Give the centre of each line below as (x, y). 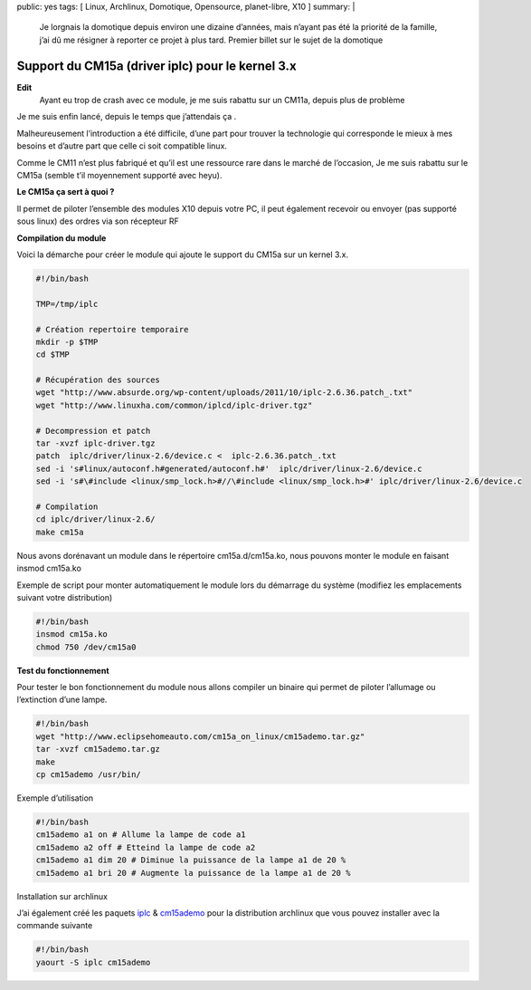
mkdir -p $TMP (67, 341)
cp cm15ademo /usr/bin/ (89, 775)
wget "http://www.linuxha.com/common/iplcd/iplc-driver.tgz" (174, 405)
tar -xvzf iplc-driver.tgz (95, 443)
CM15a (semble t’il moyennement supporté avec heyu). (119, 176)
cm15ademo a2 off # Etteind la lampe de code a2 (146, 847)
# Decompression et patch (93, 431)
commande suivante (55, 926)
